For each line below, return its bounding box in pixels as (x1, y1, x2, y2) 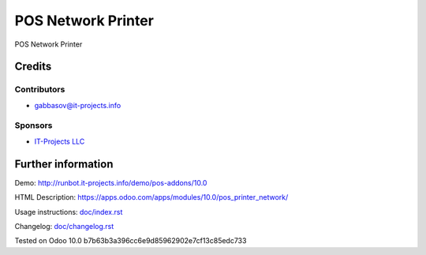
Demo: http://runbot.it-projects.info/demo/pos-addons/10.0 (14, 178, 207, 187)
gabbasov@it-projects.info (34, 100, 121, 110)
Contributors (14, 84, 65, 95)
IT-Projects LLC (34, 137, 85, 146)
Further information (14, 157, 114, 171)
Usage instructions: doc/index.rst (14, 207, 123, 216)
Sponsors (14, 120, 53, 131)
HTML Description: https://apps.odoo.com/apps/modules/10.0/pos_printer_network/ (14, 193, 289, 202)
